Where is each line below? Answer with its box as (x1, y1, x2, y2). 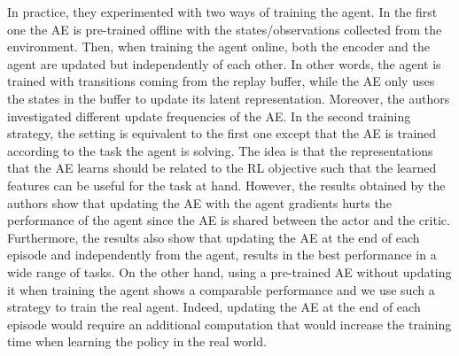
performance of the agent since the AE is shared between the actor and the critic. (7, 211, 450, 229)
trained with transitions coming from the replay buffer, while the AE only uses (7, 72, 435, 90)
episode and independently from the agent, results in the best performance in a (7, 245, 437, 264)
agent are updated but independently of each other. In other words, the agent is (7, 54, 441, 73)
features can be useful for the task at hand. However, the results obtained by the (7, 175, 446, 194)
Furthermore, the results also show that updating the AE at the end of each (7, 228, 420, 246)
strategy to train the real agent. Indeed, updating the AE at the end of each (7, 298, 421, 316)
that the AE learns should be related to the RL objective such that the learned (7, 159, 437, 177)
